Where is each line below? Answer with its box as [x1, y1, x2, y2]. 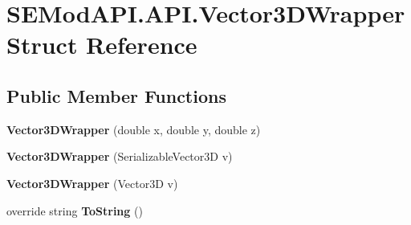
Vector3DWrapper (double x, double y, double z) [6, 121, 261, 137]
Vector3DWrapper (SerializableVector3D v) [6, 148, 233, 165]
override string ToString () [6, 202, 143, 219]
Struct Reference [6, 28, 197, 61]
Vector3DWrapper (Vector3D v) [6, 174, 178, 191]
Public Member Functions [6, 83, 226, 108]
